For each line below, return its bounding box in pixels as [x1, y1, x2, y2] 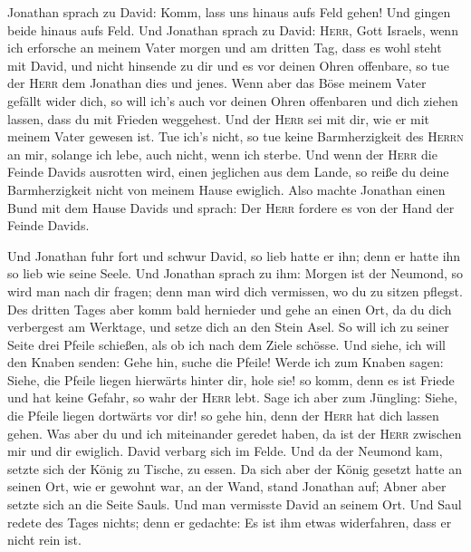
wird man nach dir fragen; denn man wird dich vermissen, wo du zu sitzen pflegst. [7, 281, 463, 300]
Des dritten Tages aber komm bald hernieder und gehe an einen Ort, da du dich [7, 299, 452, 318]
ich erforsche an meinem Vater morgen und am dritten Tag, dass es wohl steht [7, 38, 442, 57]
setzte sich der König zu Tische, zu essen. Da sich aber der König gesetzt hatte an [7, 459, 463, 478]
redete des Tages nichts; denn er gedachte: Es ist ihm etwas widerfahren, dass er [7, 512, 452, 531]
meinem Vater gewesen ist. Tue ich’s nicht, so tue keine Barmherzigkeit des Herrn [7, 127, 464, 146]
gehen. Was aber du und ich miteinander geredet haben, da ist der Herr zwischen [7, 423, 462, 442]
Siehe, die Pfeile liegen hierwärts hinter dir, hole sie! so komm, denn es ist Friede [7, 370, 455, 389]
